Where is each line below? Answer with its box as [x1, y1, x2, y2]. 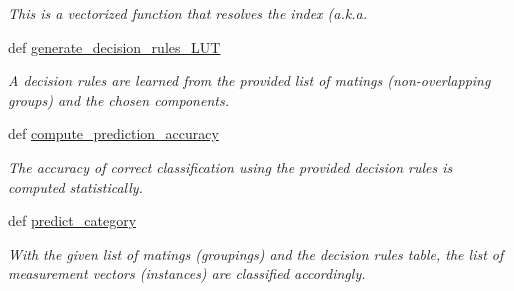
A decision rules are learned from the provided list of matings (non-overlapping [8, 70, 491, 91]
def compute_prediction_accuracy [8, 123, 219, 144]
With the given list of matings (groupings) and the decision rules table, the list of [8, 243, 504, 264]
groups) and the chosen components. [8, 89, 229, 110]
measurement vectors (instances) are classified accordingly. [8, 263, 366, 284]
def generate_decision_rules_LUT [8, 36, 221, 57]
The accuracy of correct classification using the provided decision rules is [8, 156, 453, 177]
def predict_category [8, 210, 137, 231]
